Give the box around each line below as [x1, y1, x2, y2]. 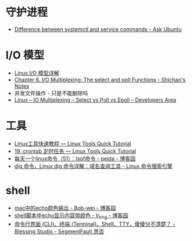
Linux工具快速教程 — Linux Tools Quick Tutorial [14, 140, 132, 147]
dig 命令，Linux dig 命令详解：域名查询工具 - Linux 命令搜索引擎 [14, 162, 173, 169]
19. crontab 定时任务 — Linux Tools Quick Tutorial [14, 147, 136, 154]
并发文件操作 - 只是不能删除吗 [14, 89, 89, 96]
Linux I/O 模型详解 [14, 69, 59, 77]
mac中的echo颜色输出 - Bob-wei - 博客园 [14, 204, 116, 211]
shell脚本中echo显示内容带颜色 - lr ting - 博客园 [14, 212, 129, 220]
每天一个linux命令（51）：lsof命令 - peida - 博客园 [14, 155, 136, 162]
